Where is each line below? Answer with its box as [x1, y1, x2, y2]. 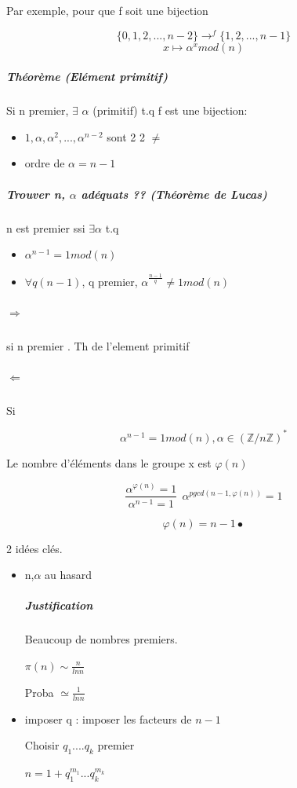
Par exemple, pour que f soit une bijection [6, 2, 208, 18]
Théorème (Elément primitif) [6, 68, 168, 85]
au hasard [45, 566, 92, 583]
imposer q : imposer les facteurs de [24, 710, 192, 727]
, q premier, [81, 273, 138, 289]
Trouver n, [6, 185, 65, 202]
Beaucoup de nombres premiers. [24, 631, 178, 647]
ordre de [24, 155, 65, 171]
